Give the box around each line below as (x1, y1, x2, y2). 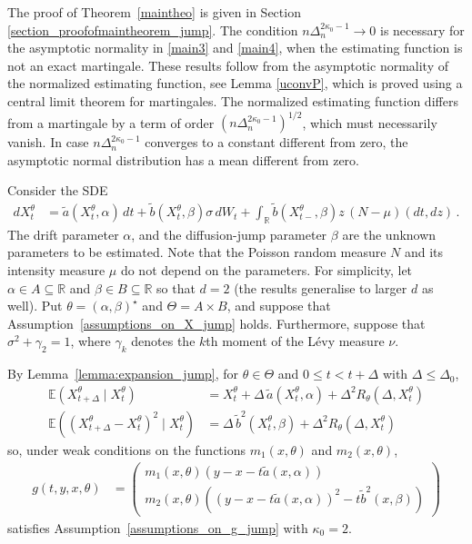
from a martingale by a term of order (7, 113, 215, 132)
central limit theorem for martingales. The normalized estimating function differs (7, 91, 458, 110)
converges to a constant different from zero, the (145, 133, 408, 152)
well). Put (7, 296, 63, 315)
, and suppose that (226, 296, 331, 315)
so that (156, 278, 196, 297)
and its (404, 242, 444, 262)
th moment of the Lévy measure (206, 331, 385, 351)
